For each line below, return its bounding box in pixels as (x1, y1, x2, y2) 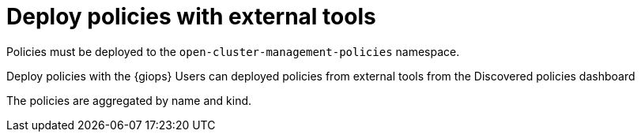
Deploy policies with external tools (6, 3, 376, 30)
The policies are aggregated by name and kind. (6, 93, 252, 107)
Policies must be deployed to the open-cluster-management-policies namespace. (6, 44, 460, 58)
